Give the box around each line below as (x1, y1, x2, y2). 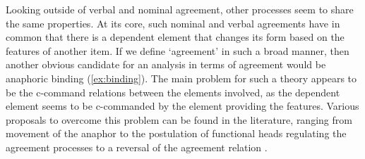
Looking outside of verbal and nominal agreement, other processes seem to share (6, 2, 354, 16)
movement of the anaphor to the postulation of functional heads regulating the (6, 126, 347, 141)
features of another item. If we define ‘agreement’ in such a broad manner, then (6, 43, 349, 58)
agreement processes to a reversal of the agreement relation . (6, 139, 268, 154)
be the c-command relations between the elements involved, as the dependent (6, 84, 340, 99)
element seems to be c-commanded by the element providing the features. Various (6, 98, 359, 113)
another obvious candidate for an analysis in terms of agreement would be (6, 57, 326, 72)
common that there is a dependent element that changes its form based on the (6, 30, 345, 44)
